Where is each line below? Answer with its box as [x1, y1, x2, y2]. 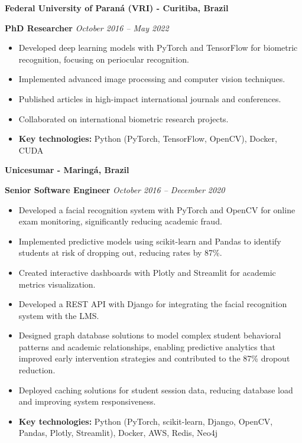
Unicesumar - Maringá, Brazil [5, 164, 129, 176]
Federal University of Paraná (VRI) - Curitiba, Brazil [5, 2, 229, 14]
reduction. [18, 364, 56, 376]
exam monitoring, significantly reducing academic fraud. [18, 215, 222, 227]
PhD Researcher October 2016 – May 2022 [5, 21, 169, 34]
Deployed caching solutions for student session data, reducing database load [18, 383, 293, 396]
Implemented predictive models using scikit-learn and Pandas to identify [18, 234, 281, 247]
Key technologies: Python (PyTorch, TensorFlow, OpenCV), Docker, [18, 132, 277, 145]
